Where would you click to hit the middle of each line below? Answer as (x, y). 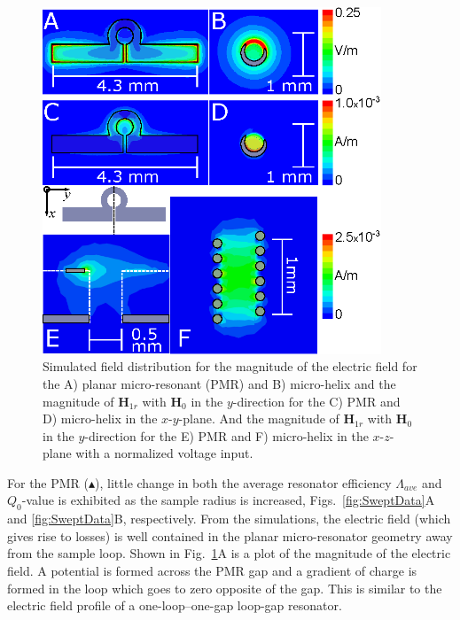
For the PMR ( (48, 482)
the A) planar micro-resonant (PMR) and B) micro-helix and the (219, 383)
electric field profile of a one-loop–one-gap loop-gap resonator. (175, 605)
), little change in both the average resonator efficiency (243, 482)
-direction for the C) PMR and (316, 401)
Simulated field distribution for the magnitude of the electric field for (230, 366)
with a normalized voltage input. (164, 453)
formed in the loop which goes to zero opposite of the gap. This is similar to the (225, 588)
